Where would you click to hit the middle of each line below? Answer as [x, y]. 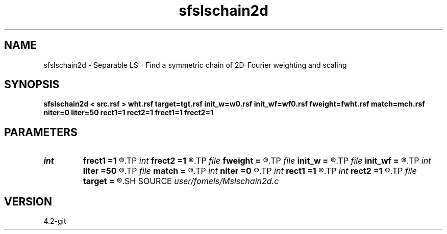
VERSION [28, 201]
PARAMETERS [41, 132]
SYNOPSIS [32, 85]
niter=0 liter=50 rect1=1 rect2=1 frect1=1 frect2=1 [128, 113]
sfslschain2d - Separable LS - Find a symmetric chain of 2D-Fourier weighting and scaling [195, 65]
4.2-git [55, 221]
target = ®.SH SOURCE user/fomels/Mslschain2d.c [181, 181]
